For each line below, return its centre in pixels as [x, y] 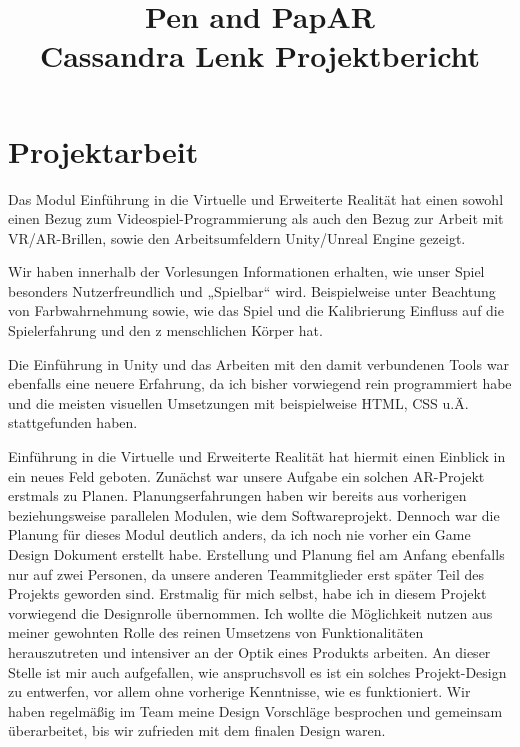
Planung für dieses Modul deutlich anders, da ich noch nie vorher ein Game [239, 534]
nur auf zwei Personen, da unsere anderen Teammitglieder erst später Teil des [246, 573]
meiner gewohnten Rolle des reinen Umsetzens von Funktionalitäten [216, 632]
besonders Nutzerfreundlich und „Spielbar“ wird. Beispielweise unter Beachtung [252, 290]
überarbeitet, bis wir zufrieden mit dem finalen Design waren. [197, 730]
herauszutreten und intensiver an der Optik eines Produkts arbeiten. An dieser [249, 651]
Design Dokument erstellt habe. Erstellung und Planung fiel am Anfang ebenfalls [256, 554]
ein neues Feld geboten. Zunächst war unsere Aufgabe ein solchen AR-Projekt [246, 475]
